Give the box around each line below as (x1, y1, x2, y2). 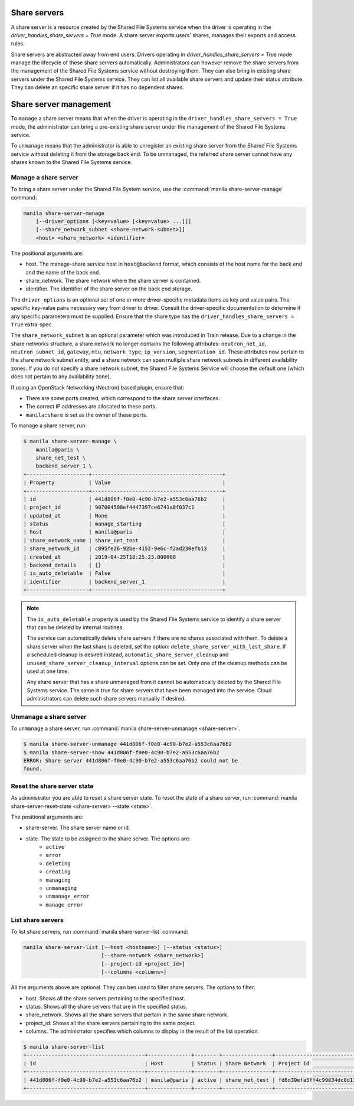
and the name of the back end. (25, 269, 100, 276)
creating (45, 868, 71, 875)
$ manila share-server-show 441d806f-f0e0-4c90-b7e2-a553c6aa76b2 (23, 749, 219, 755)
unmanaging (45, 885, 77, 892)
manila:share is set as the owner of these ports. (25, 411, 147, 418)
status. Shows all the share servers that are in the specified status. (25, 1003, 188, 1010)
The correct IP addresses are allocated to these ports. (25, 403, 157, 410)
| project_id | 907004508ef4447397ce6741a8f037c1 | (23, 504, 226, 511)
